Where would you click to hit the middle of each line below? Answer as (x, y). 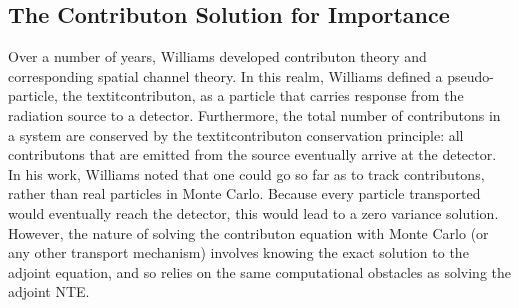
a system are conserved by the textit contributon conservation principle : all (236, 134)
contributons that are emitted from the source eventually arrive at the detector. (252, 154)
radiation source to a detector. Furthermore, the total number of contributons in (254, 114)
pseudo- (470, 75)
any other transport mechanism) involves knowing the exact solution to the (238, 252)
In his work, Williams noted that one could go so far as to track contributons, (246, 173)
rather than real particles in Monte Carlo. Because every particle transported (244, 193)
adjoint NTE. (49, 291)
